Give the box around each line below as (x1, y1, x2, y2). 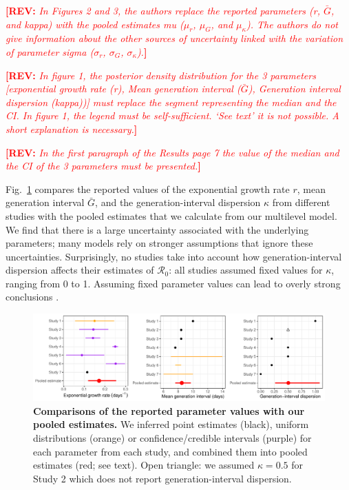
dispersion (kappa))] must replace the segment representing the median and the (6, 94, 337, 109)
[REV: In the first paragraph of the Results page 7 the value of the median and (6, 145, 339, 159)
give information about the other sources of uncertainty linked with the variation (6, 31, 343, 45)
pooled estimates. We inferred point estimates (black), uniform (33, 417, 309, 431)
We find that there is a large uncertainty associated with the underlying (6, 222, 309, 236)
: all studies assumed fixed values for (169, 263, 323, 277)
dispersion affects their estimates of (6, 263, 154, 277)
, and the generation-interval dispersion (95, 195, 261, 210)
